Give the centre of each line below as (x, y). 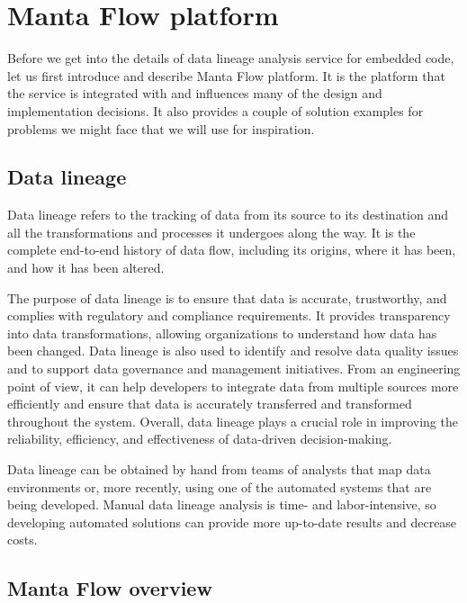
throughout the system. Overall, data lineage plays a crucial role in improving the (233, 421)
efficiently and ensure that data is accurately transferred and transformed (210, 404)
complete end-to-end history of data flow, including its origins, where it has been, (232, 250)
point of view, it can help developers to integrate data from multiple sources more (233, 386)
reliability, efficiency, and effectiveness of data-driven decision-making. (200, 439)
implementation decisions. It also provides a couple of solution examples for (216, 110)
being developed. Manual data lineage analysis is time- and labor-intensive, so (222, 504)
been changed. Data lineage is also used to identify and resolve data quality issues (233, 351)
